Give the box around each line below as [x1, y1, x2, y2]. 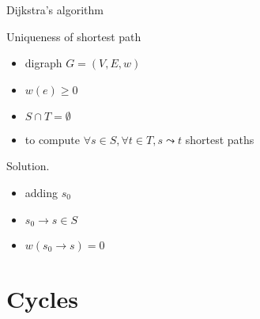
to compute [24, 131, 81, 147]
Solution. [6, 158, 50, 174]
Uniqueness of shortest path [6, 28, 141, 44]
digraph [24, 55, 62, 71]
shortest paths [185, 131, 254, 147]
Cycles [6, 283, 78, 315]
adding [24, 184, 58, 200]
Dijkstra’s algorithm [6, 2, 104, 17]
